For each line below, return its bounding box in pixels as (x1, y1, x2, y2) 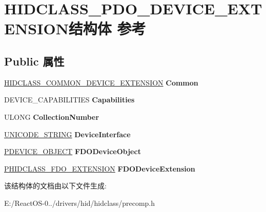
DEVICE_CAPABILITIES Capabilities (4, 94, 135, 105)
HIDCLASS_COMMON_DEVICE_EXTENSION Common (4, 77, 198, 88)
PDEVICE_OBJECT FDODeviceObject (4, 146, 141, 157)
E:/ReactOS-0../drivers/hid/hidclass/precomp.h (4, 197, 155, 208)
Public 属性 (4, 53, 65, 69)
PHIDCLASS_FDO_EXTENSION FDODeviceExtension (4, 163, 195, 174)
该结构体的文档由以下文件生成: (4, 180, 107, 191)
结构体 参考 (68, 18, 146, 39)
